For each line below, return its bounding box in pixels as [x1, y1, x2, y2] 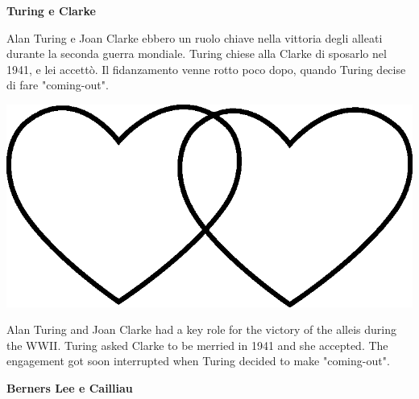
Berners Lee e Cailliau [6, 380, 133, 397]
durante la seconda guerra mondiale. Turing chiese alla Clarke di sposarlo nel [6, 45, 387, 62]
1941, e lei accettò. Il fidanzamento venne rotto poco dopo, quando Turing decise [6, 60, 406, 77]
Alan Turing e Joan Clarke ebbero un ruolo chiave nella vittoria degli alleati [6, 29, 383, 46]
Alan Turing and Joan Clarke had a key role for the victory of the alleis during [6, 321, 396, 338]
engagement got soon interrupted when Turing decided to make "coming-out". [6, 352, 390, 369]
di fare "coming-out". [6, 76, 109, 93]
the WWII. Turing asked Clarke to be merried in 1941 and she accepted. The [6, 336, 388, 353]
